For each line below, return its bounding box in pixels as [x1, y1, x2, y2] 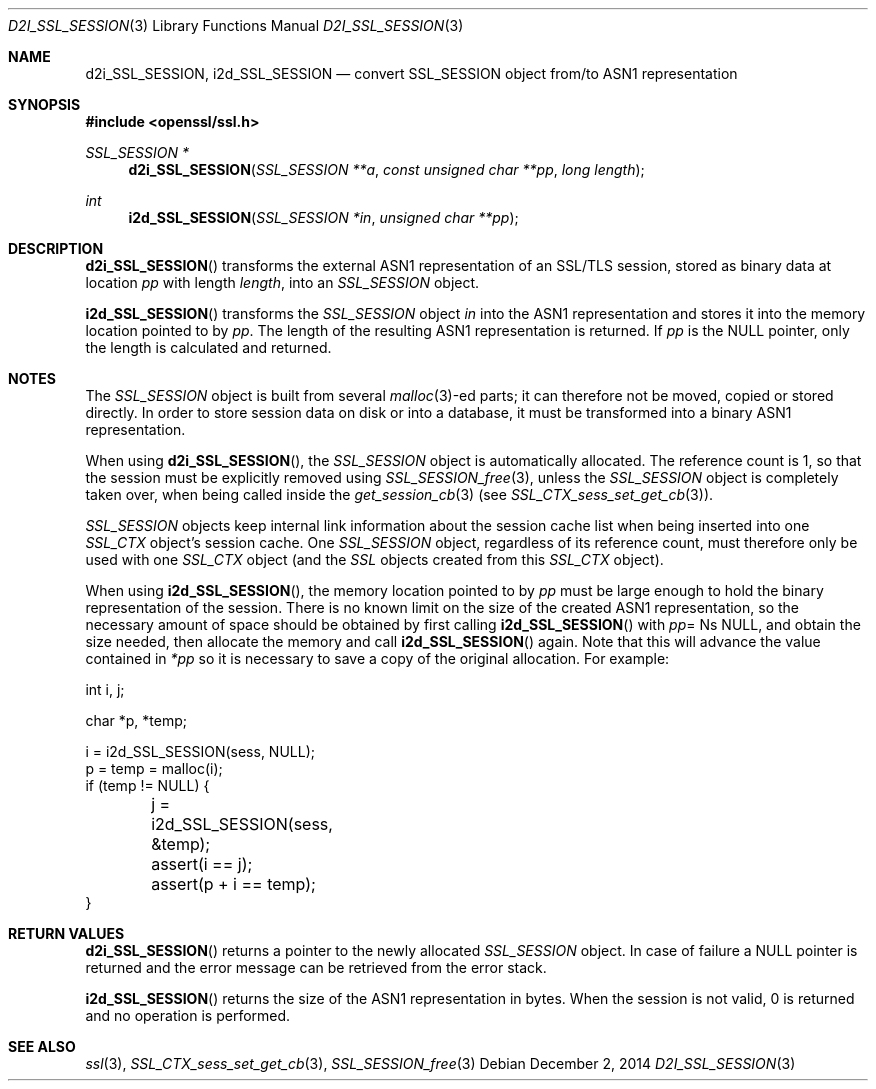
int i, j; [85, 681, 125, 698]
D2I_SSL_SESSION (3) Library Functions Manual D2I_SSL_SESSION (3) [8, 17, 464, 34]
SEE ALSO [8, 1038, 76, 1055]
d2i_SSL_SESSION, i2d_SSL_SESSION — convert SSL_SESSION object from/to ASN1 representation [85, 65, 738, 82]
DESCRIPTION [8, 240, 104, 257]
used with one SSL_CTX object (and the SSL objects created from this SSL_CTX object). [85, 551, 664, 568]
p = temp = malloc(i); [85, 760, 223, 777]
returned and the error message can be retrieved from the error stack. [85, 959, 547, 976]
